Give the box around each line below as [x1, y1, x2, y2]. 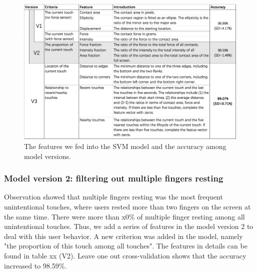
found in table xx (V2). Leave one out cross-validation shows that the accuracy [4, 250, 246, 260]
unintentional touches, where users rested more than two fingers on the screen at [4, 201, 251, 211]
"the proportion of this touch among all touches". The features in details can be [4, 240, 247, 251]
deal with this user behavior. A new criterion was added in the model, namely [4, 230, 243, 241]
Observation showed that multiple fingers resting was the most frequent [4, 191, 223, 202]
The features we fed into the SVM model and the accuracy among [24, 140, 226, 151]
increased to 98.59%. [4, 260, 67, 270]
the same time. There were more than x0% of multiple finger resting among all [4, 211, 245, 221]
